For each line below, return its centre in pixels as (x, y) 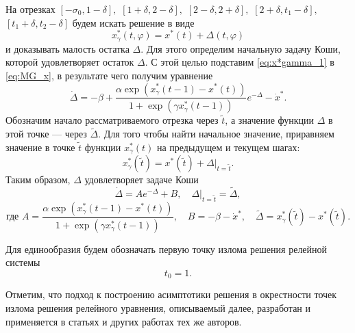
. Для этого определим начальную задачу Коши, (241, 48)
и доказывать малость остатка (68, 48)
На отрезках (30, 9)
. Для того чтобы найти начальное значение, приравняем (216, 134)
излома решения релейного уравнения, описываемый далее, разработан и (158, 307)
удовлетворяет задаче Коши (142, 179)
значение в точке (40, 147)
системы (23, 262)
